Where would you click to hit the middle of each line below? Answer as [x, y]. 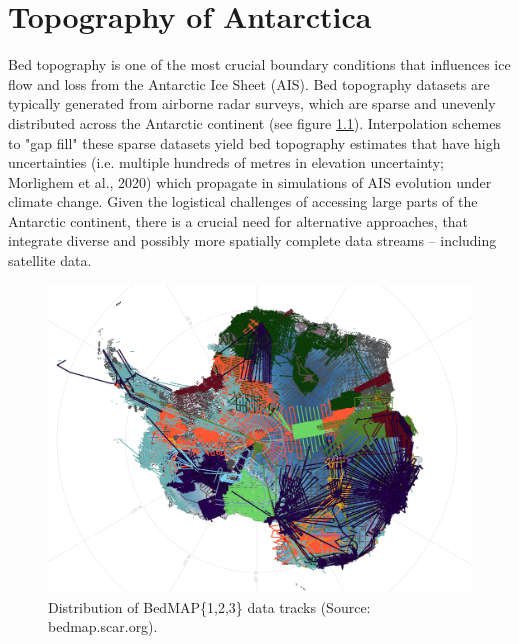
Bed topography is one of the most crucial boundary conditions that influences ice [259, 64]
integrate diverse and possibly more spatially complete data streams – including [252, 240]
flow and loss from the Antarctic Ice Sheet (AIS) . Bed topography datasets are [249, 83]
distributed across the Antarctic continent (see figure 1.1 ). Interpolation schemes [254, 122]
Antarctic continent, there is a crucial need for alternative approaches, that [238, 220]
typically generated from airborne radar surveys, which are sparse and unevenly [252, 103]
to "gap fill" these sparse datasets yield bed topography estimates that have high [254, 142]
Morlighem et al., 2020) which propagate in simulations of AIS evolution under [250, 181]
